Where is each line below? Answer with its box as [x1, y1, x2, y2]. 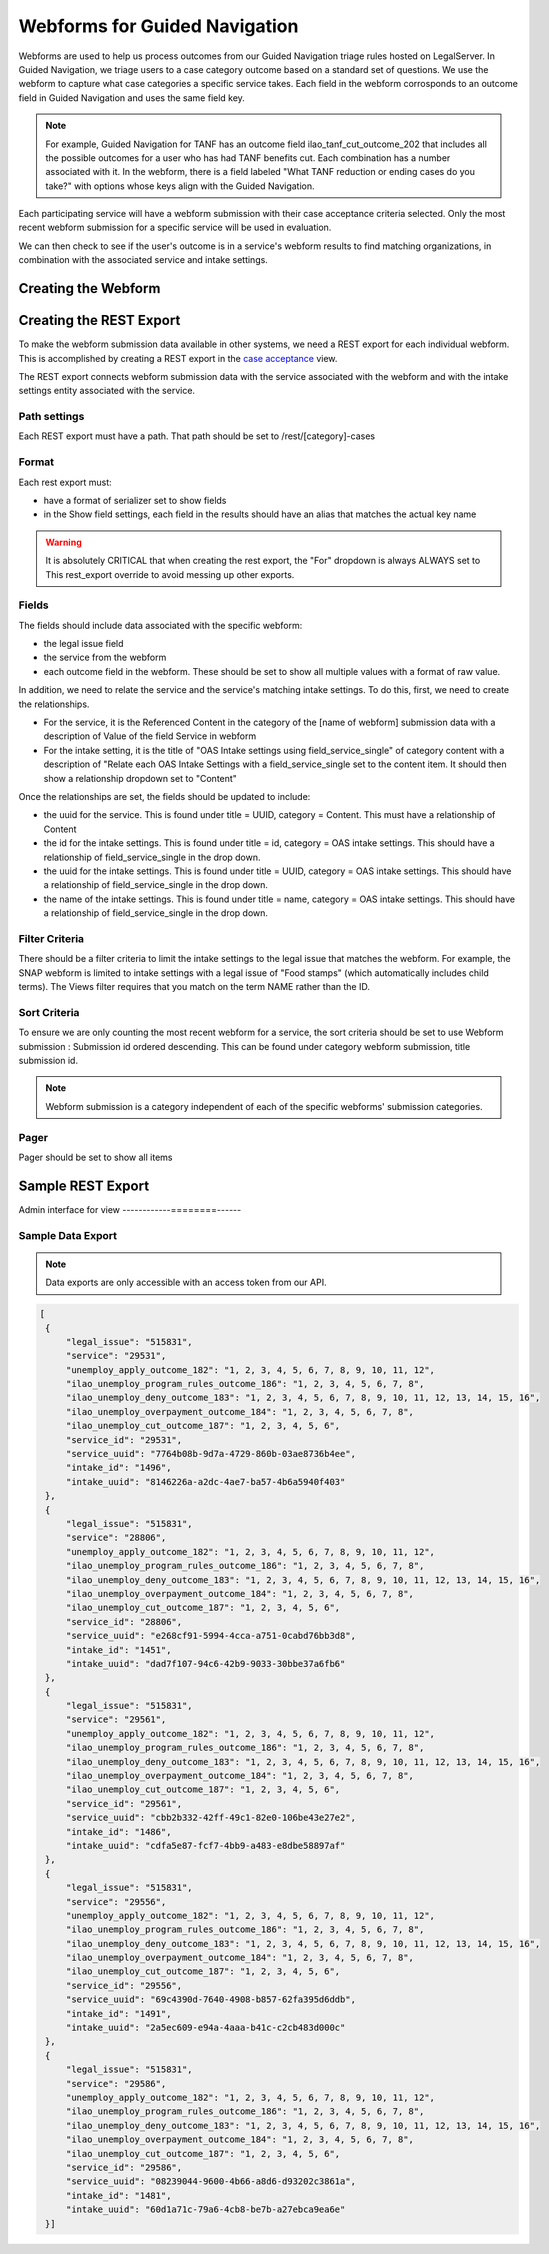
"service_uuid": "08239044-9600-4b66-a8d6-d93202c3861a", [65, 2176, 357, 2187]
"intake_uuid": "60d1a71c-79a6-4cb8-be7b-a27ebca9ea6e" [65, 2204, 346, 2215]
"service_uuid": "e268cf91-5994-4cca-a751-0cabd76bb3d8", [65, 1630, 357, 1642]
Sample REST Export [18, 1177, 150, 1194]
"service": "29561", [65, 1714, 167, 1725]
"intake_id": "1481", [65, 2190, 172, 2201]
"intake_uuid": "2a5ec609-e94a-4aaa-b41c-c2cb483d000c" [65, 2022, 346, 2034]
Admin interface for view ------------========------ [18, 1203, 242, 1215]
